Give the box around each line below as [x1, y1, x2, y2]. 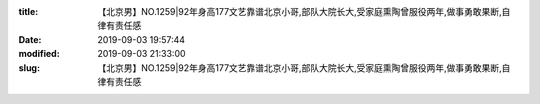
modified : [18, 48, 60, 60]
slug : [18, 61, 40, 74]
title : [18, 6, 39, 17]
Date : [18, 33, 42, 45]
